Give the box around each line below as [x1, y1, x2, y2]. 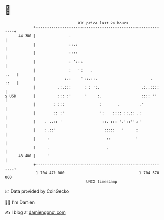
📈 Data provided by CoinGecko [5, 188, 69, 194]
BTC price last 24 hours [78, 21, 129, 25]
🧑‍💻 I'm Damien [5, 199, 35, 205]
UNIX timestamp [86, 179, 118, 184]
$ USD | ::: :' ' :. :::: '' [5, 93, 157, 98]
